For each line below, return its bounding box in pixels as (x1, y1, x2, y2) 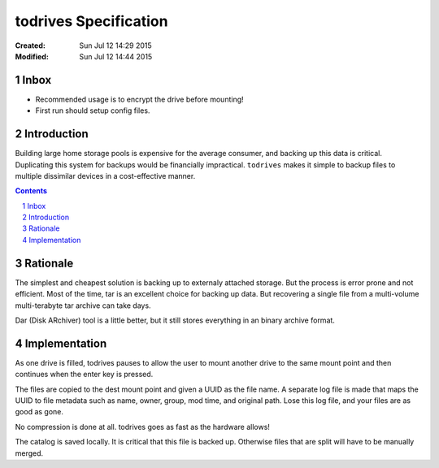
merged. (15, 448, 44, 458)
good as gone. (15, 407, 64, 417)
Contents (15, 186, 48, 196)
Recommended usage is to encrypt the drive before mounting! (35, 94, 244, 104)
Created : (15, 41, 46, 50)
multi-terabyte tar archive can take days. (15, 301, 151, 310)
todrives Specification (15, 12, 168, 30)
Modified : (15, 51, 49, 61)
